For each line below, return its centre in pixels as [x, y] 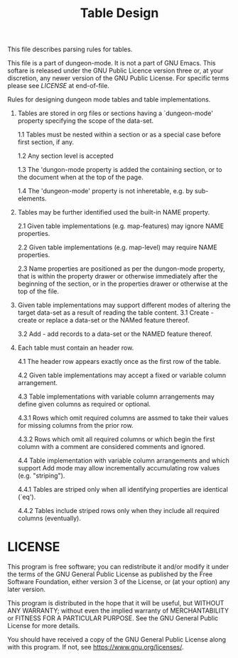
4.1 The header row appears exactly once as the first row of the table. [119, 362]
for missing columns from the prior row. [75, 426]
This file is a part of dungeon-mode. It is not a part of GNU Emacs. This [112, 63]
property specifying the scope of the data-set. [86, 121]
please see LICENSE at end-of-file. [59, 86]
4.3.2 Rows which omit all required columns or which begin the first [116, 439]
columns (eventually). [49, 518]
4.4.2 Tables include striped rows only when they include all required [119, 511]
